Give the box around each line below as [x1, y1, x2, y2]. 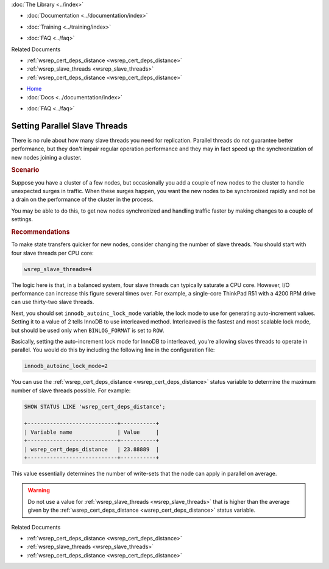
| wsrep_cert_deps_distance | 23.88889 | [24, 445, 160, 453]
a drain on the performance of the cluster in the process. [11, 196, 154, 203]
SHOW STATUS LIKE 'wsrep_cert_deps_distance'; [24, 403, 166, 410]
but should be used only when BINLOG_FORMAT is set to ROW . [11, 327, 164, 334]
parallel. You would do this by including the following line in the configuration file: [11, 346, 215, 353]
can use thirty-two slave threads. [11, 299, 94, 306]
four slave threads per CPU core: [11, 249, 94, 256]
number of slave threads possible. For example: [11, 387, 131, 394]
